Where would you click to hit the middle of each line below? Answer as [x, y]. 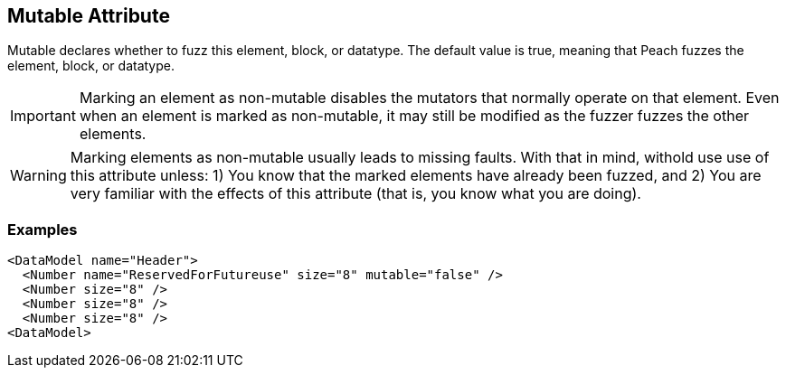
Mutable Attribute [89, 16]
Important [43, 116]
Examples [43, 229]
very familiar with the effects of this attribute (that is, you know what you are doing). [355, 194]
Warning [38, 176]
